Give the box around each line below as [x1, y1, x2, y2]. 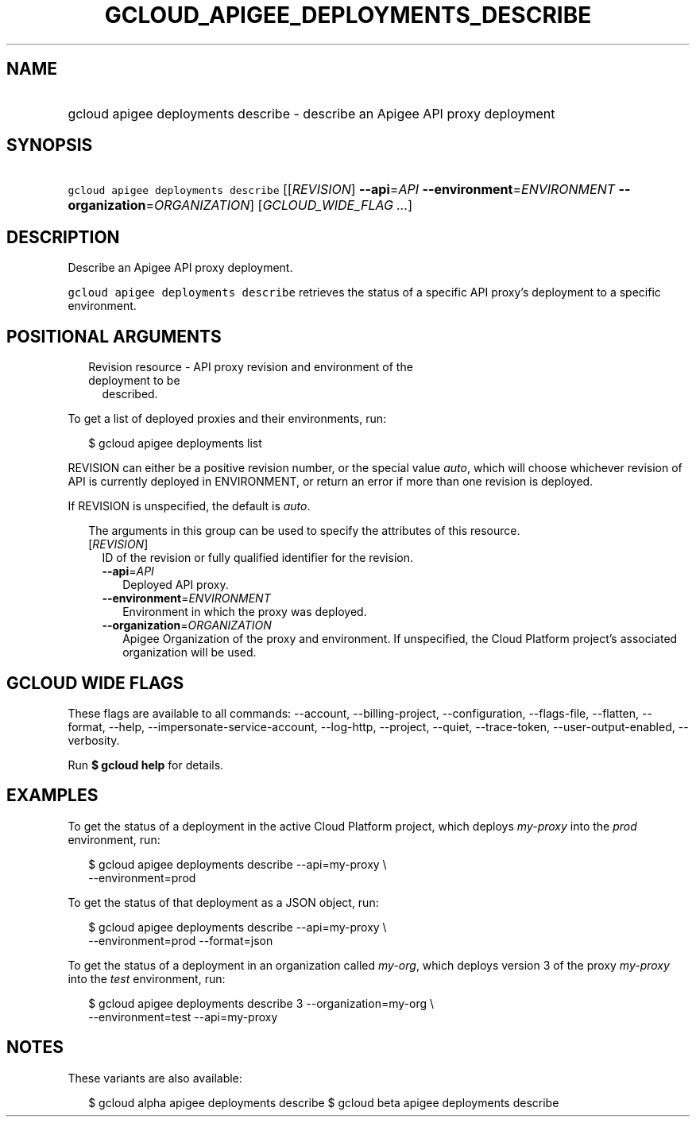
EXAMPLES [6, 785, 99, 806]
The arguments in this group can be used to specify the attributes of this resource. [88, 524, 520, 538]
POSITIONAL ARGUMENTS [6, 326, 222, 347]
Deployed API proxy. [122, 578, 229, 592]
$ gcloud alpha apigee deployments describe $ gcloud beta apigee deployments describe [88, 1095, 559, 1109]
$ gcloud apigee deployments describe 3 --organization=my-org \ [88, 996, 434, 1010]
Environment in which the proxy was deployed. [122, 605, 367, 619]
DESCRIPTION [6, 227, 120, 247]
